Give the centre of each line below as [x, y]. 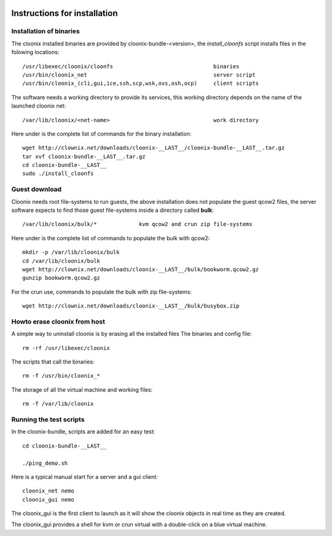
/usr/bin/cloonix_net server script [139, 75]
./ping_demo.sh [45, 463]
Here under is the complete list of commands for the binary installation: [101, 134]
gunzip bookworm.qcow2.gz [61, 278]
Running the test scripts [48, 419]
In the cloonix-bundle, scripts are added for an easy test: [83, 432]
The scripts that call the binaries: [53, 362]
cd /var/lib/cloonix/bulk [61, 261]
